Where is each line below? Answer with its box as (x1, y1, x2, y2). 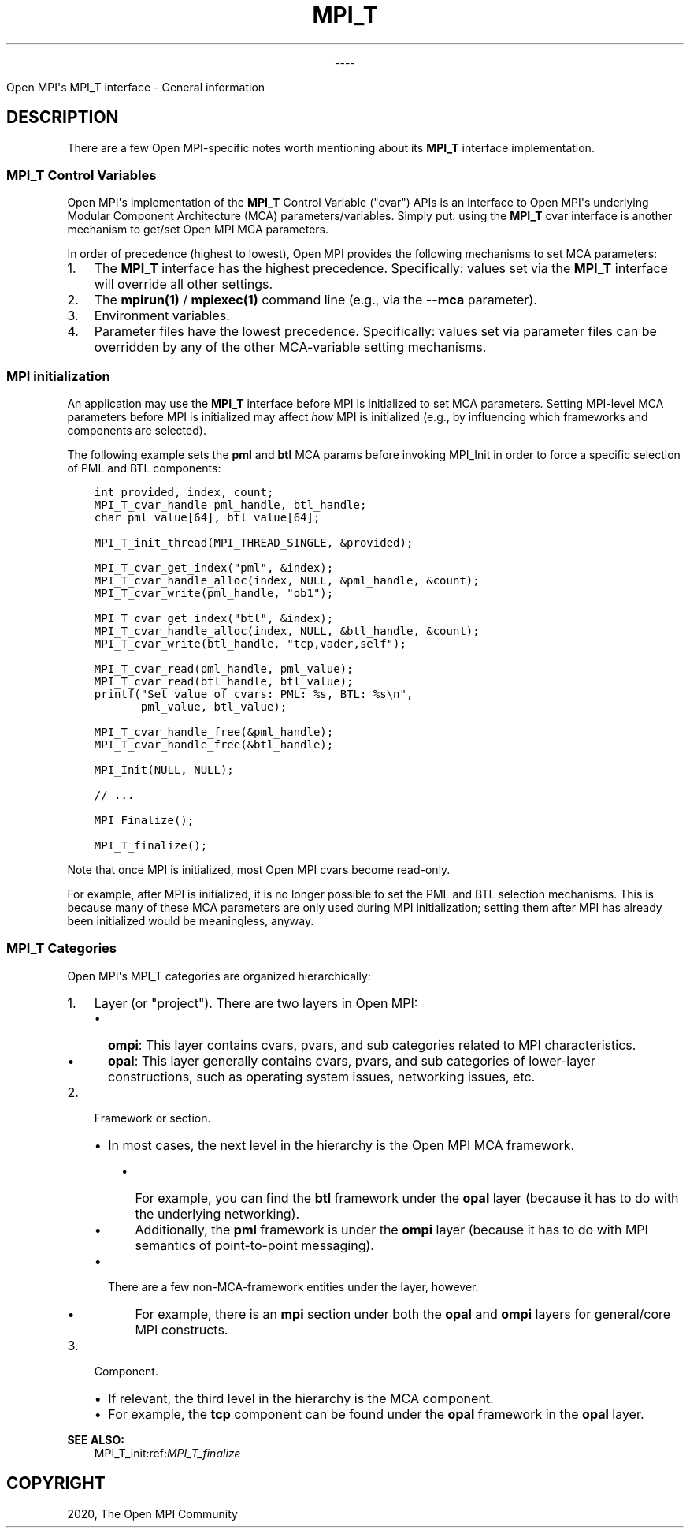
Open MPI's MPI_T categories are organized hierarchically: (67, 969, 371, 983)
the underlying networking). (135, 1205, 300, 1222)
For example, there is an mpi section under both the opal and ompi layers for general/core (135, 1305, 671, 1322)
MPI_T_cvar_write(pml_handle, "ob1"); (94, 587, 334, 600)
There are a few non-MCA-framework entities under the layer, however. (108, 1279, 479, 1293)
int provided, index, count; (94, 486, 274, 499)
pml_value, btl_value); (140, 700, 287, 714)
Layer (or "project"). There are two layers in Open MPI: (94, 995, 418, 1011)
